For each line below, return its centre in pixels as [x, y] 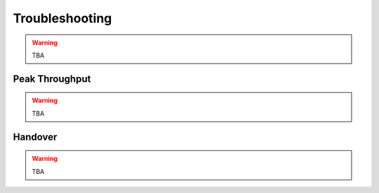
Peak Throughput [52, 79]
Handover [35, 137]
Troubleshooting [62, 18]
